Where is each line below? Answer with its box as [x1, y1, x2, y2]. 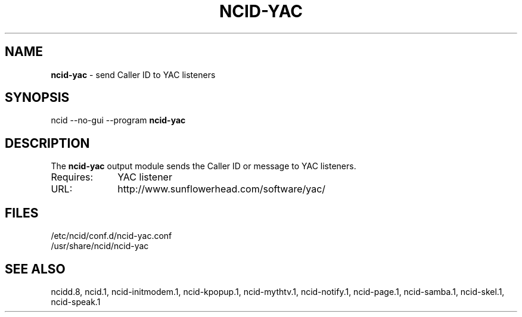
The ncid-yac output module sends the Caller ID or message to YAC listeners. [51, 161, 356, 172]
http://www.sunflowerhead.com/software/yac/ [117, 183, 326, 195]
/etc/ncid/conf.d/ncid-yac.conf [51, 231, 172, 241]
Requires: [51, 171, 94, 184]
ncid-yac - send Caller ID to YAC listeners [51, 69, 216, 80]
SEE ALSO [5, 261, 66, 276]
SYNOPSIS [5, 90, 70, 105]
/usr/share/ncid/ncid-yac [51, 241, 149, 251]
